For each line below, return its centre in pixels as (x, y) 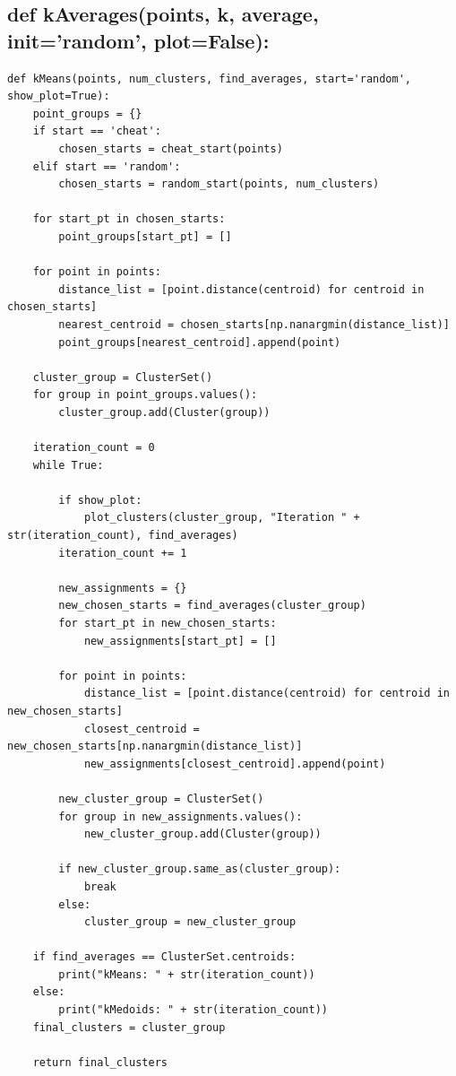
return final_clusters (100, 1062)
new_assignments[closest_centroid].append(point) (235, 764)
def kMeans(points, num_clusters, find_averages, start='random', (210, 78)
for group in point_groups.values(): (145, 395)
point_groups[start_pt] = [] (145, 236)
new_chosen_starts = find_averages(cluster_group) (212, 606)
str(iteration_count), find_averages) (123, 536)
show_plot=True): (59, 96)
